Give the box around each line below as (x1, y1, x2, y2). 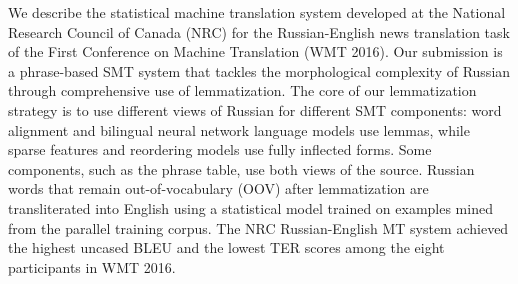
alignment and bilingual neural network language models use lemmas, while (8, 119, 470, 140)
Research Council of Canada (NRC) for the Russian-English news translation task (8, 21, 510, 42)
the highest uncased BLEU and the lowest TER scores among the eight (8, 237, 445, 258)
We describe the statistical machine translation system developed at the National (8, 2, 506, 22)
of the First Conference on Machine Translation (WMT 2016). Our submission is (8, 41, 503, 62)
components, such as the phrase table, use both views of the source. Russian (8, 158, 475, 179)
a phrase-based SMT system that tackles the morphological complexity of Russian (8, 60, 511, 81)
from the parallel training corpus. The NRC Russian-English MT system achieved (8, 217, 509, 238)
